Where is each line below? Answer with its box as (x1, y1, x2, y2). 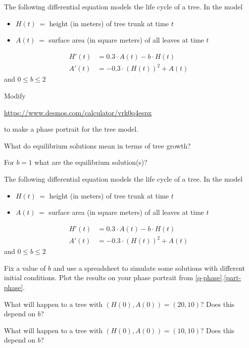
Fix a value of (4, 262, 46, 273)
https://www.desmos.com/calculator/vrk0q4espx (4, 107, 152, 117)
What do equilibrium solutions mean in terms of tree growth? (4, 140, 191, 150)
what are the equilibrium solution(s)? (34, 157, 148, 167)
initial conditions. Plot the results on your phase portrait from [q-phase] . (4, 272, 224, 283)
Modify (4, 90, 26, 100)
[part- (224, 272, 241, 283)
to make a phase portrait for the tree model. (4, 124, 139, 134)
